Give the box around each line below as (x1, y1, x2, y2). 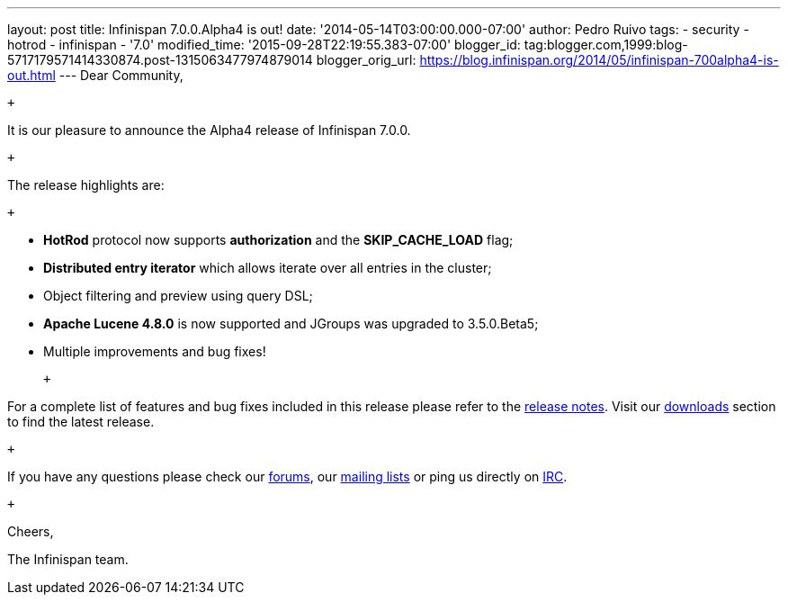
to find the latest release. (7, 414, 155, 429)
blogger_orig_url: (316, 52, 416, 67)
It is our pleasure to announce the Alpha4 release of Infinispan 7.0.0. (7, 122, 411, 138)
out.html (7, 67, 56, 83)
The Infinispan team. (7, 552, 129, 567)
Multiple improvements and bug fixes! (43, 344, 266, 359)
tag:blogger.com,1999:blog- (524, 37, 688, 52)
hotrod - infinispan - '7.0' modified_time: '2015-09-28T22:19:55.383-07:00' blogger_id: (7, 37, 521, 52)
